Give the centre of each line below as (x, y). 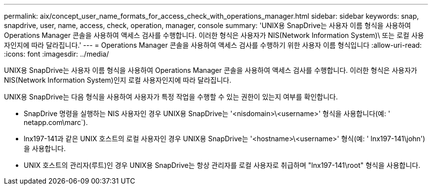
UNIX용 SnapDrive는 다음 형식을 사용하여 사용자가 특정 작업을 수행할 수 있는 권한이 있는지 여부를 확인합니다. (171, 97)
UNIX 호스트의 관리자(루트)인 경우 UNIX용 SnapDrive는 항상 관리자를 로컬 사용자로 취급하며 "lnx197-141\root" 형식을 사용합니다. (222, 165)
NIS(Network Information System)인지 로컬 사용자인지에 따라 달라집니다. (118, 80)
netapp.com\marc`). (56, 122)
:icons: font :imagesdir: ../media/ (56, 54)
